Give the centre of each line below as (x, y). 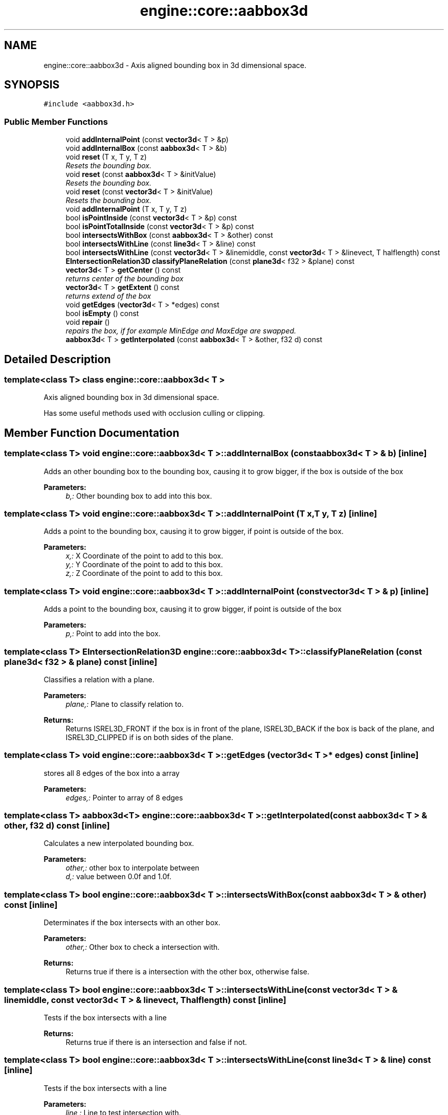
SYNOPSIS (32, 85)
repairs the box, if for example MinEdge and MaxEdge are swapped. (181, 331)
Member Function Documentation (92, 433)
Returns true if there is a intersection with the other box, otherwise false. (187, 972)
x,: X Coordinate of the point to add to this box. (144, 556)
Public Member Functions (56, 121)
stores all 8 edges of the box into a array (112, 773)
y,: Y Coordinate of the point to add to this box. (144, 565)
